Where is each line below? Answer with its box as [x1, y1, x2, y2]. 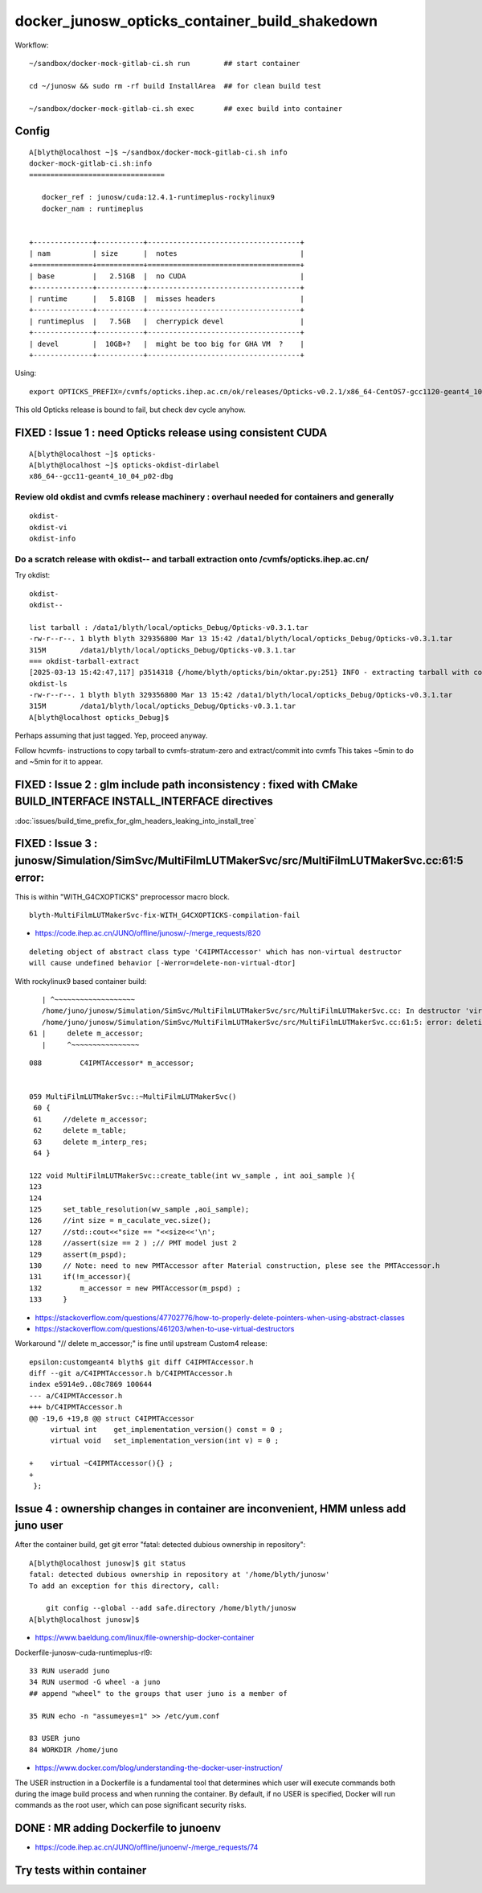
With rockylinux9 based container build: [14, 976, 147, 986]
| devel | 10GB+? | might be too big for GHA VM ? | [29, 339, 304, 348]
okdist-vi [29, 523, 67, 532]
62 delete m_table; [33, 1126, 127, 1135]
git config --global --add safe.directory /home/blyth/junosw [45, 1603, 296, 1613]
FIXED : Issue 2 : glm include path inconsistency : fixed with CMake [14, 777, 358, 792]
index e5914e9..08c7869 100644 [29, 1380, 153, 1389]
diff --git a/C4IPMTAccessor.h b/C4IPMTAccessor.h [29, 1368, 233, 1378]
